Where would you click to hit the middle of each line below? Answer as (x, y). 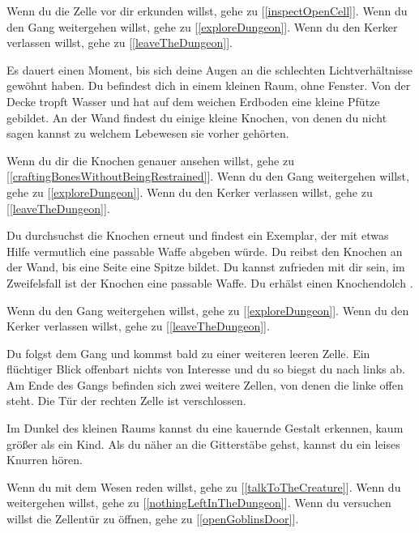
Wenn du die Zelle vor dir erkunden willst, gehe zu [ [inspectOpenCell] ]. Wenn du (207, 11)
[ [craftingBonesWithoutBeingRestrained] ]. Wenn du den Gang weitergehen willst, (208, 176)
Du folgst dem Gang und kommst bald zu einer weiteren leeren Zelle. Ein (188, 353)
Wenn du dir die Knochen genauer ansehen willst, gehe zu (150, 160)
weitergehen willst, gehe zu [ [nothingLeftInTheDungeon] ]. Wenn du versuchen (199, 503)
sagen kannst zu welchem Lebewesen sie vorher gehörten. (148, 133)
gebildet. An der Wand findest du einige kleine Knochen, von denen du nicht (197, 117)
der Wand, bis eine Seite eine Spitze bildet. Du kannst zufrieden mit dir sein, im (206, 267)
